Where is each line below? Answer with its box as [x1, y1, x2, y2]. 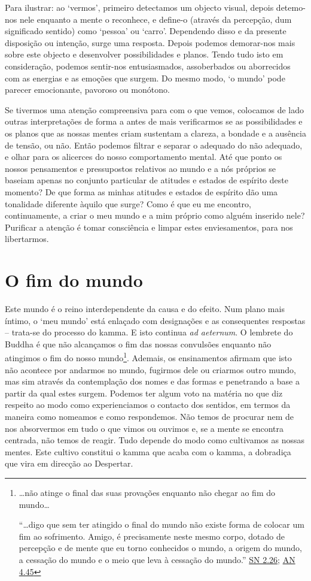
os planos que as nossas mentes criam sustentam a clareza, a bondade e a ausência [5, 126, 306, 139]
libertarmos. [5, 232, 49, 245]
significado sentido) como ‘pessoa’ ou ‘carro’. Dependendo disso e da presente [5, 25, 286, 37]
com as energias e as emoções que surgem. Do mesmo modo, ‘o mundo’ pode [5, 71, 285, 84]
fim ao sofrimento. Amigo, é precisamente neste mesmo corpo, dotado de [19, 529, 285, 542]
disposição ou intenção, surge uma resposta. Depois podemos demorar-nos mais [5, 36, 295, 49]
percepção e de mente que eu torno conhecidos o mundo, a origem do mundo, [19, 541, 302, 554]
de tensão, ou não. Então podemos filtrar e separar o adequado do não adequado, [5, 138, 303, 151]
